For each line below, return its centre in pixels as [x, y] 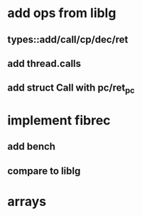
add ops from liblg [62, 13]
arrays [27, 201]
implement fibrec [59, 120]
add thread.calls [44, 63]
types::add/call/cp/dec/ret [68, 40]
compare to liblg [44, 171]
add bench [31, 146]
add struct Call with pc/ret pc [71, 89]
